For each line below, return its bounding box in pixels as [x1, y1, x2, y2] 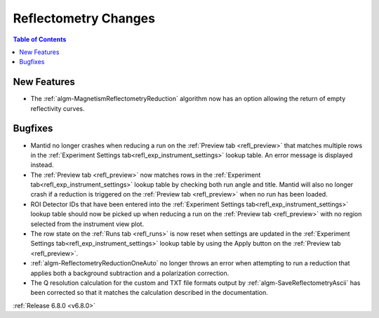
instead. [30, 161, 54, 169]
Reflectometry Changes [13, 11, 156, 26]
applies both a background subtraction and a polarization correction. [30, 269, 230, 277]
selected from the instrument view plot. [30, 220, 144, 228]
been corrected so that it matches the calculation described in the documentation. [30, 289, 268, 297]
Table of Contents [13, 35, 67, 44]
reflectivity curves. [30, 104, 85, 112]
